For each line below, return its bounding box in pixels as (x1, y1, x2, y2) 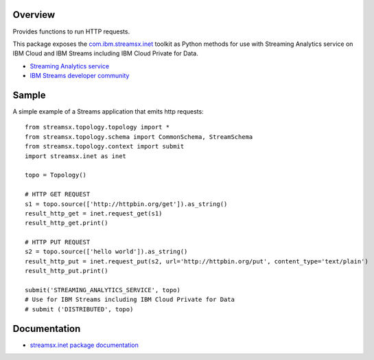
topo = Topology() (25, 171, 87, 179)
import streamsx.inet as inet (25, 152, 127, 160)
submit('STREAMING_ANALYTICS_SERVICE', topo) (25, 286, 181, 294)
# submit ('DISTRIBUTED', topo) (25, 305, 134, 313)
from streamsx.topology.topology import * (25, 123, 170, 131)
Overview (12, 9, 56, 21)
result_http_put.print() (25, 267, 108, 275)
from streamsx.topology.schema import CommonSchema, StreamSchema (25, 133, 253, 140)
